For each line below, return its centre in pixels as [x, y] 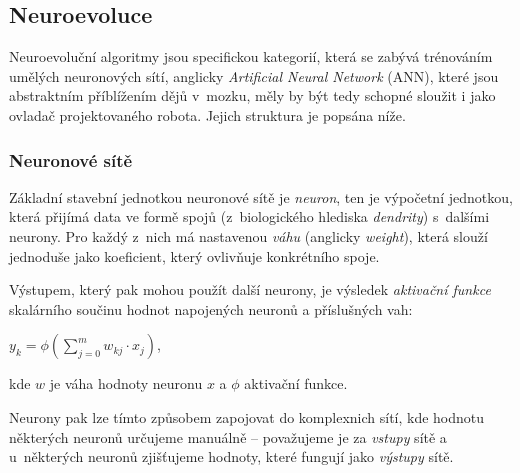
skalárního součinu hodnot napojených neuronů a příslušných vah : [211, 308]
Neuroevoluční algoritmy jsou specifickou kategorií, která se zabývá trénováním [251, 56]
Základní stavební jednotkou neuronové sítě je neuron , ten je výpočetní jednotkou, [261, 196]
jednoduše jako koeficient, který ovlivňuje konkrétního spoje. [194, 255]
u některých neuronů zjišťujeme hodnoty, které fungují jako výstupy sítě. [231, 456]
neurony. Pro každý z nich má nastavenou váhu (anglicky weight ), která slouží [248, 235]
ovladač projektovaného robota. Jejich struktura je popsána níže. [207, 114]
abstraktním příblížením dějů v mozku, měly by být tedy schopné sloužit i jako [252, 95]
